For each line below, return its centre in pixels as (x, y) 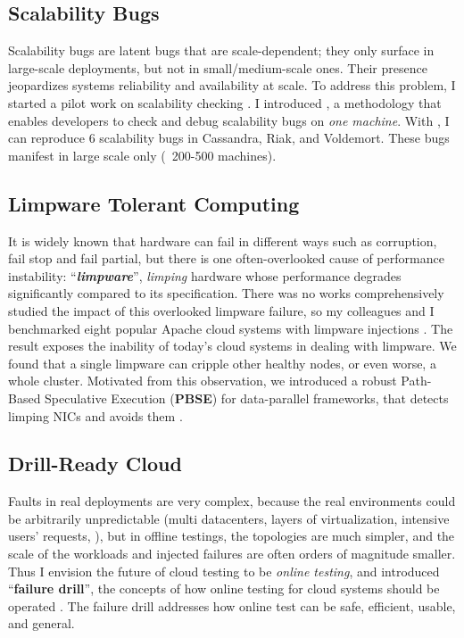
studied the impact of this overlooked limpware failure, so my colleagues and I (221, 310)
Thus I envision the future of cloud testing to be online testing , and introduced (224, 571)
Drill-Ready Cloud (95, 464)
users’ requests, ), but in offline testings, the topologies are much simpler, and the (232, 536)
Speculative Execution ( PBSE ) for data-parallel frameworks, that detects (247, 398)
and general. (41, 623)
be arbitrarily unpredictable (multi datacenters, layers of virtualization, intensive (229, 518)
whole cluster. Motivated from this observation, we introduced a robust (203, 381)
